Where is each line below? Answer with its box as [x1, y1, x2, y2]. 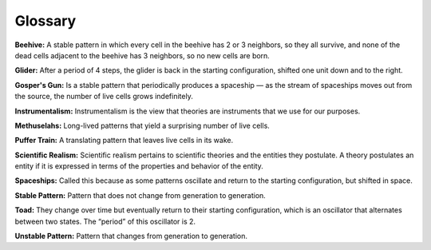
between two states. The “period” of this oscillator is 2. [14, 216, 196, 226]
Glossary [14, 12, 77, 30]
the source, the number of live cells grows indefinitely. [14, 92, 193, 101]
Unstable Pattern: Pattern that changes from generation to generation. [14, 232, 247, 241]
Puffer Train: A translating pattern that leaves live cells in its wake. [14, 136, 234, 145]
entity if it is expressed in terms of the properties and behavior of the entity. [14, 161, 263, 171]
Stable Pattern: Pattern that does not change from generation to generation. [14, 190, 267, 200]
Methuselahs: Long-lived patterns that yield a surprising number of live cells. [14, 121, 271, 130]
